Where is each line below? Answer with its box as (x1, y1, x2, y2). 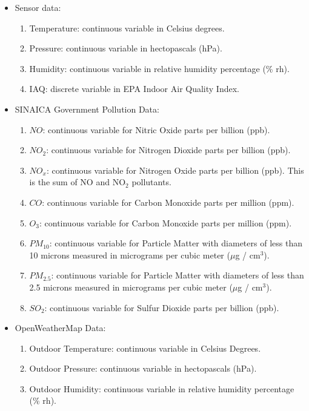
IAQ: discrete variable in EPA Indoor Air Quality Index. (29, 82, 239, 95)
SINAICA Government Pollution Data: (15, 102, 159, 115)
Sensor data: (15, 1, 61, 13)
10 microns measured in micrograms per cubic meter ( (29, 248, 230, 261)
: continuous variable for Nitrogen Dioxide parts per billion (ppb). (46, 143, 291, 156)
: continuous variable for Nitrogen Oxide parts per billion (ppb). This (46, 163, 304, 176)
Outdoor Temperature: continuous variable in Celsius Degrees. (29, 341, 261, 354)
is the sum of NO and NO (29, 176, 126, 188)
